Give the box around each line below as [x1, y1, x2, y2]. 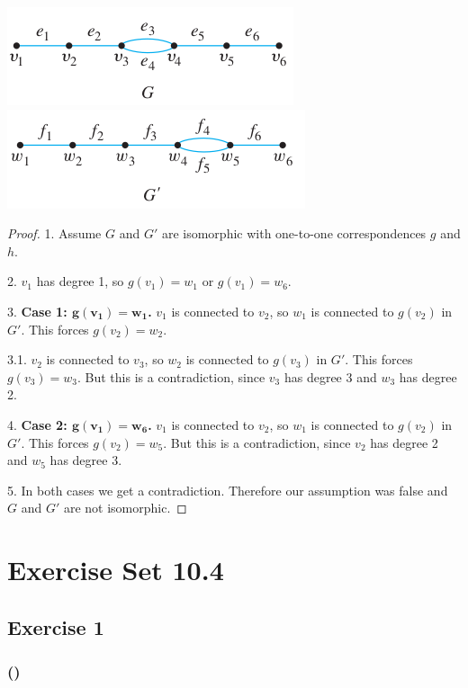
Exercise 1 [7, 612, 104, 640]
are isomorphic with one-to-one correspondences [161, 224, 427, 243]
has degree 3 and [283, 367, 377, 386]
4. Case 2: [7, 415, 67, 433]
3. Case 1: [7, 301, 67, 320]
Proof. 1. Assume [7, 224, 102, 243]
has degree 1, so [36, 272, 124, 290]
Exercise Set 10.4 [7, 551, 224, 588]
